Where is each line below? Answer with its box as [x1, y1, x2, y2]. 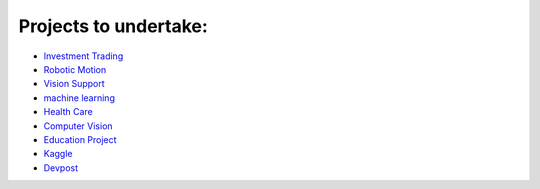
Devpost [43, 161, 79, 174]
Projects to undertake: [18, 15, 209, 37]
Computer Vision [43, 120, 114, 132]
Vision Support [43, 78, 105, 90]
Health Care [43, 106, 94, 118]
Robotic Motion [43, 63, 107, 75]
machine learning [43, 91, 115, 104]
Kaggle [43, 148, 73, 160]
